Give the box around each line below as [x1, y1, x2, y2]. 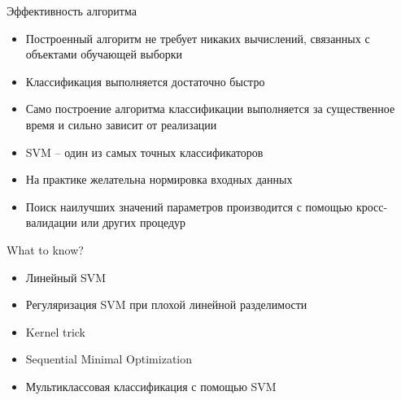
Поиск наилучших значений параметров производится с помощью [25, 198, 353, 215]
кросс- [355, 198, 388, 215]
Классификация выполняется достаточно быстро [25, 72, 265, 89]
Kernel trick [25, 323, 85, 340]
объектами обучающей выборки [25, 46, 183, 63]
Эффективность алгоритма [7, 2, 137, 19]
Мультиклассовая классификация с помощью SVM [25, 377, 277, 394]
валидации [25, 214, 77, 231]
